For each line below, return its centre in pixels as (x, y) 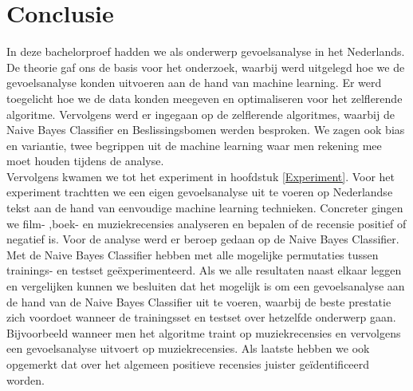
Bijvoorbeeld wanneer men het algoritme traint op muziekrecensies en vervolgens (204, 332)
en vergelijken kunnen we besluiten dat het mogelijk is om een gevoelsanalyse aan (206, 286)
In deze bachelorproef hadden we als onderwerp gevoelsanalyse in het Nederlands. (206, 51)
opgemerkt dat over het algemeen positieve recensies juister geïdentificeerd (188, 364)
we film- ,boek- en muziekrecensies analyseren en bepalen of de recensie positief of (206, 223)
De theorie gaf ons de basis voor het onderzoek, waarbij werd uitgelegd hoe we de (206, 67)
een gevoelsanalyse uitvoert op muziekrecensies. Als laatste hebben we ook (188, 348)
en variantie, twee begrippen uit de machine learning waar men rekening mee (194, 145)
